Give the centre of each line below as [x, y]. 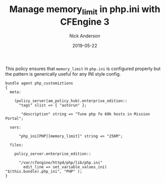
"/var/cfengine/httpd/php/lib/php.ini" [60, 162]
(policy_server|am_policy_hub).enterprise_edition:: [71, 101]
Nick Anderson [85, 36]
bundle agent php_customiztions [39, 83]
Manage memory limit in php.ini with [85, 10]
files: [17, 145]
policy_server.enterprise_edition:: [53, 154]
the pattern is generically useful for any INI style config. [63, 74]
